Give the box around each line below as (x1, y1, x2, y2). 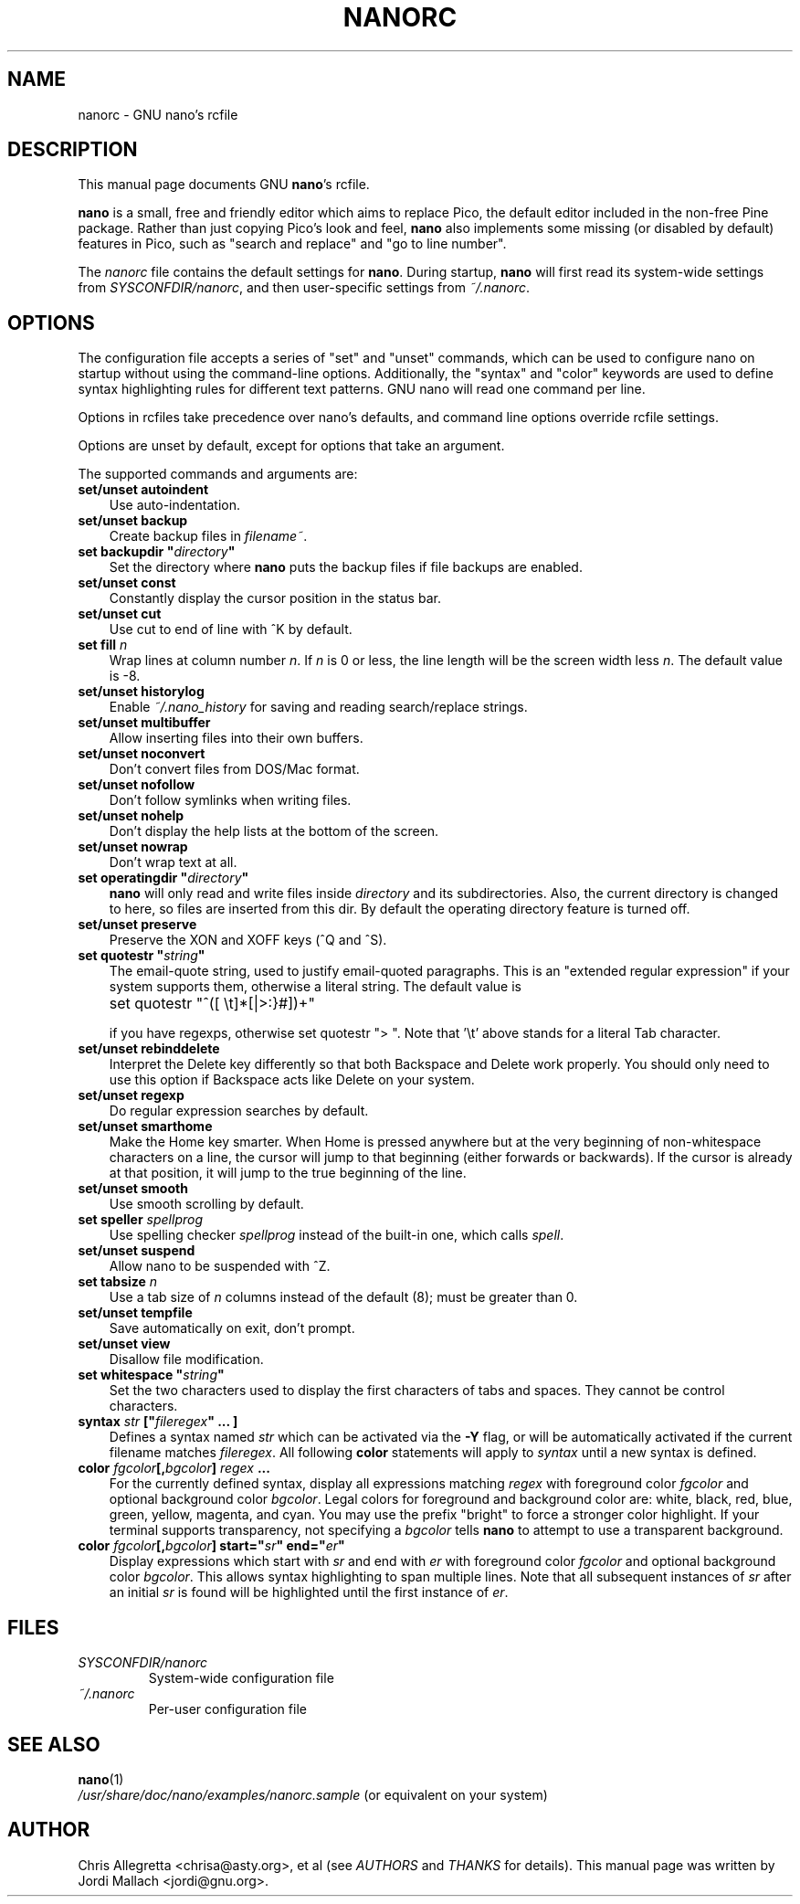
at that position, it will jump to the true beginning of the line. (109, 1165, 467, 1181)
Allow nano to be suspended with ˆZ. (109, 1258, 331, 1275)
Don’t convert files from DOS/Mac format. (109, 761, 360, 777)
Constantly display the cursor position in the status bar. (109, 590, 441, 607)
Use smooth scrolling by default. (109, 1196, 304, 1212)
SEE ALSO (7, 1732, 100, 1756)
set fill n (78, 637, 128, 653)
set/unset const (78, 575, 176, 591)
